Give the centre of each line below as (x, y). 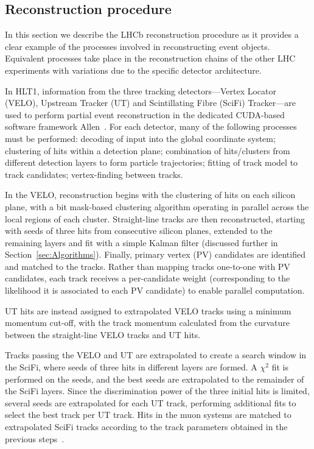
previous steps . (35, 438)
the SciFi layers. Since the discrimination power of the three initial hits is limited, (157, 391)
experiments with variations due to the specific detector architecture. (133, 70)
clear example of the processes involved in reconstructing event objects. (138, 46)
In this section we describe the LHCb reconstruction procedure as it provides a (152, 34)
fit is (280, 367)
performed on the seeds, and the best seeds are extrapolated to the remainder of (155, 379)
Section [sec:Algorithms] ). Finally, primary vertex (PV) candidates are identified (155, 254)
